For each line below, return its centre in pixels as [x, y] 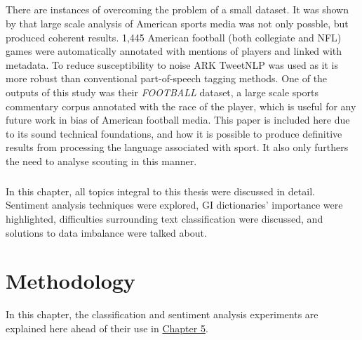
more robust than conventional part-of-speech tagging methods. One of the [167, 78]
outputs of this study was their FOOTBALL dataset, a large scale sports [162, 92]
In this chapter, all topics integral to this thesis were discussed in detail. [160, 191]
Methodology [71, 281]
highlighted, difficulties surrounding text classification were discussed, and [165, 219]
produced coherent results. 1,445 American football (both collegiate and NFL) [174, 37]
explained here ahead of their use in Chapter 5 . [107, 328]
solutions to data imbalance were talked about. [106, 232]
